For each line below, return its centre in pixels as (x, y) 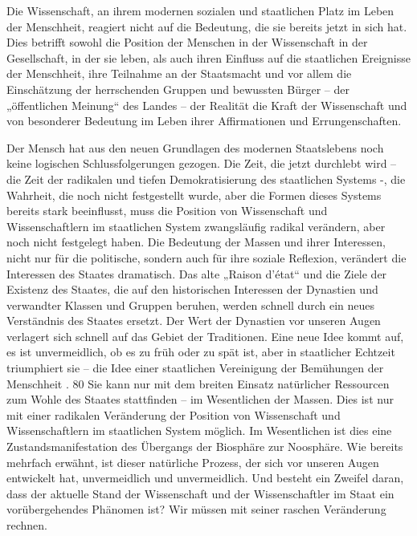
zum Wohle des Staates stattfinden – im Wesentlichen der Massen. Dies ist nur (200, 399)
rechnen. (27, 525)
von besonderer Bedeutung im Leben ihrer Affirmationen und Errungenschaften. (204, 121)
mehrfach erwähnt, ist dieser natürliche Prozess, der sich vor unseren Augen (193, 462)
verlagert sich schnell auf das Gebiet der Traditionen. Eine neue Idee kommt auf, (205, 336)
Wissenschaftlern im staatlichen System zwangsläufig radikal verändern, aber (196, 226)
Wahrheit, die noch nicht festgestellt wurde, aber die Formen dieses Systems (194, 195)
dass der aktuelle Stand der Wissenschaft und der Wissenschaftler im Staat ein (200, 493)
